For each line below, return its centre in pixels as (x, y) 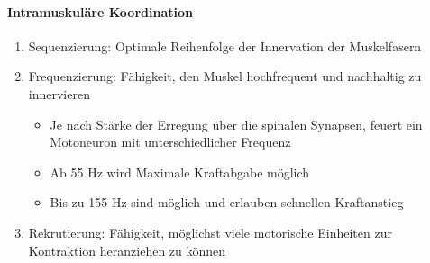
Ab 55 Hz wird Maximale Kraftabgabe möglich (180, 172)
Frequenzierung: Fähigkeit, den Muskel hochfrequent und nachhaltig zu (225, 76)
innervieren (59, 93)
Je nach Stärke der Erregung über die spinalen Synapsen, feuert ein (236, 124)
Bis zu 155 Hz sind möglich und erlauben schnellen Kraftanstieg (227, 202)
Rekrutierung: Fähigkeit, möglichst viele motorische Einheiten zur (210, 232)
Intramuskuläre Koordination (100, 11)
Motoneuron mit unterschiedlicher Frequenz (170, 142)
